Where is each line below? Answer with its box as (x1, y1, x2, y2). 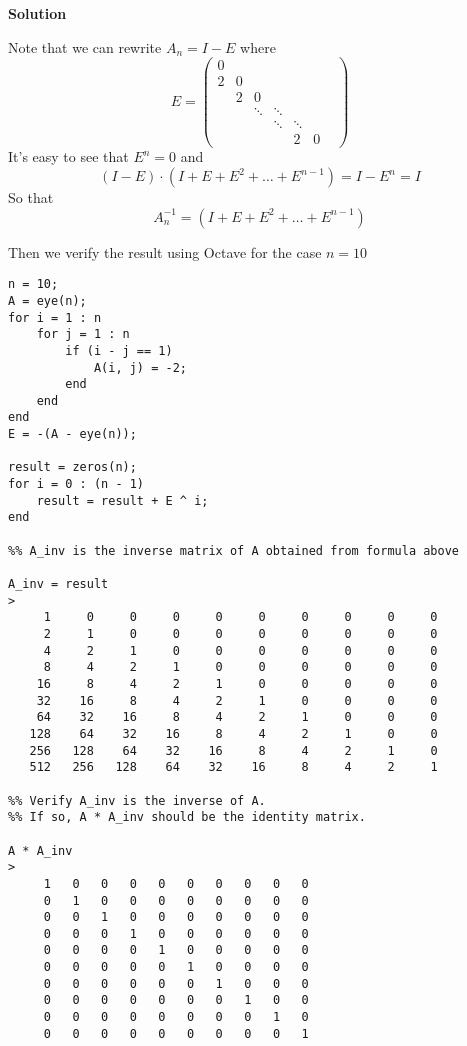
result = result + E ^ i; (36, 493, 209, 508)
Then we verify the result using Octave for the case (8, 241, 322, 262)
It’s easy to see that (8, 146, 129, 167)
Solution (8, 3, 67, 23)
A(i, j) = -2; (93, 360, 187, 375)
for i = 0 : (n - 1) (8, 477, 145, 492)
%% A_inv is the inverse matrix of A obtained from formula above (8, 543, 460, 558)
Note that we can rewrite (8, 36, 162, 57)
